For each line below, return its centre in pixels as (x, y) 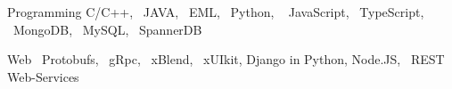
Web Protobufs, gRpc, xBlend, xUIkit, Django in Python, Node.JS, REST (226, 59)
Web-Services (43, 76)
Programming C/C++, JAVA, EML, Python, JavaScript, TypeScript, (216, 12)
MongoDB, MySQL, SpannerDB (107, 29)
